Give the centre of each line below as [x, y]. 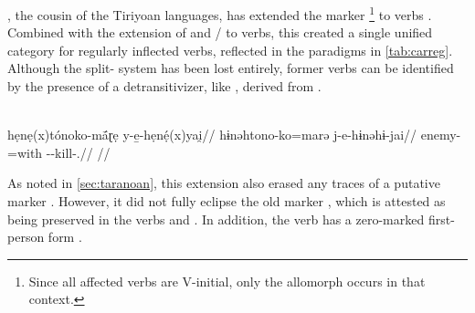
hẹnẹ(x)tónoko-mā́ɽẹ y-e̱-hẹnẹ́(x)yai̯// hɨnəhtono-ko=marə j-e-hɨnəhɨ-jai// [212, 135]
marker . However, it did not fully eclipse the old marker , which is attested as [227, 200]
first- [441, 219]
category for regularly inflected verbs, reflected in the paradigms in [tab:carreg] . [230, 50]
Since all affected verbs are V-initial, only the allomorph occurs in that [227, 281]
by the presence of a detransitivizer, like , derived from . [164, 85]
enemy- [441, 135]
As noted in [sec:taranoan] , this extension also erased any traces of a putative [224, 183]
